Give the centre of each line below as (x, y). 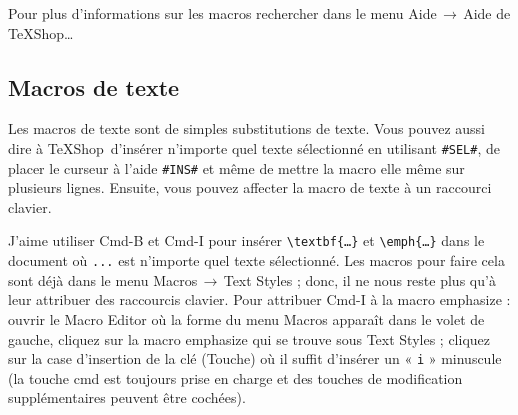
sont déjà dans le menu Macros (103, 279)
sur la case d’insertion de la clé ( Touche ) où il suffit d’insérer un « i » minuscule (255, 358)
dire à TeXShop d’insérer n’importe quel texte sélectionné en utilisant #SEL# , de (254, 147)
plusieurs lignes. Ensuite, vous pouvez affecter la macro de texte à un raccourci (250, 187)
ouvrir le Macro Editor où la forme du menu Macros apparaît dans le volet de (246, 318)
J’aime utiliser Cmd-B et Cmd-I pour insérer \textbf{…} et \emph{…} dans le (246, 240)
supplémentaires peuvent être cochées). (127, 397)
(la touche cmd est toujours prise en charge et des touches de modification (235, 377)
